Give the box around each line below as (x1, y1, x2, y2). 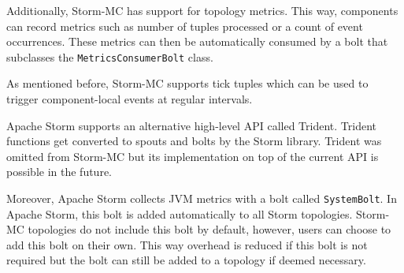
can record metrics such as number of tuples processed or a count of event (6, 17, 363, 34)
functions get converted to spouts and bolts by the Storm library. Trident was (6, 133, 382, 149)
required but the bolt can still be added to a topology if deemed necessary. (6, 252, 366, 268)
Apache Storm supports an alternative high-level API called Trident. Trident (6, 117, 376, 133)
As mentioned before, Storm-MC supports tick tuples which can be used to (6, 75, 369, 92)
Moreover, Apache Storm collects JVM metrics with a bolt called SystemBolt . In (6, 190, 397, 206)
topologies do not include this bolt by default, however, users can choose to (28, 221, 391, 237)
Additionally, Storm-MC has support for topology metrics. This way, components (6, 2, 398, 18)
